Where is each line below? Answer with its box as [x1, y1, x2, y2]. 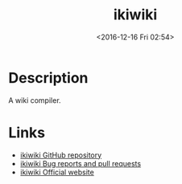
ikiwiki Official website [19, 167, 94, 177]
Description [8, 68, 89, 87]
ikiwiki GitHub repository [19, 150, 102, 160]
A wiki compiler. [8, 95, 62, 105]
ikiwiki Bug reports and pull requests [19, 158, 142, 168]
